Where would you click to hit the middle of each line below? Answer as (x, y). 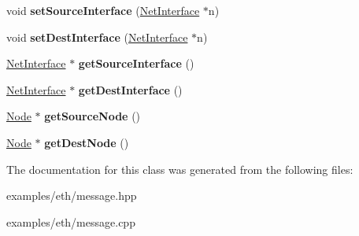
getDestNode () (87, 142)
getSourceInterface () (136, 63)
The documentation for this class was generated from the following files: (180, 169)
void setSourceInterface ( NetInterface (103, 10)
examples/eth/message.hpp (72, 195)
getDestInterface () (130, 89)
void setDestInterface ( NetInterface (97, 37)
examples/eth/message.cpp (71, 221)
